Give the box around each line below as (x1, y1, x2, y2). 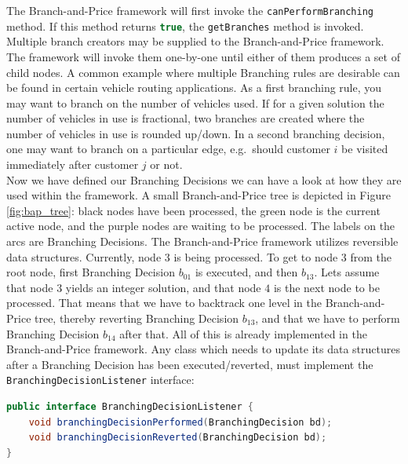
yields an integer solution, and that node (65, 279, 261, 295)
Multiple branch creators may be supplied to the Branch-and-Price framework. (6, 33, 384, 49)
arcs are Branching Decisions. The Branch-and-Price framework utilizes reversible (6, 233, 399, 250)
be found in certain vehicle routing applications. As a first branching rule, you (6, 79, 382, 96)
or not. (150, 156, 183, 173)
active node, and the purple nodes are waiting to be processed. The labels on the (6, 217, 395, 234)
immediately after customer (6, 156, 139, 173)
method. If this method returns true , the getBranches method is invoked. (6, 17, 364, 34)
